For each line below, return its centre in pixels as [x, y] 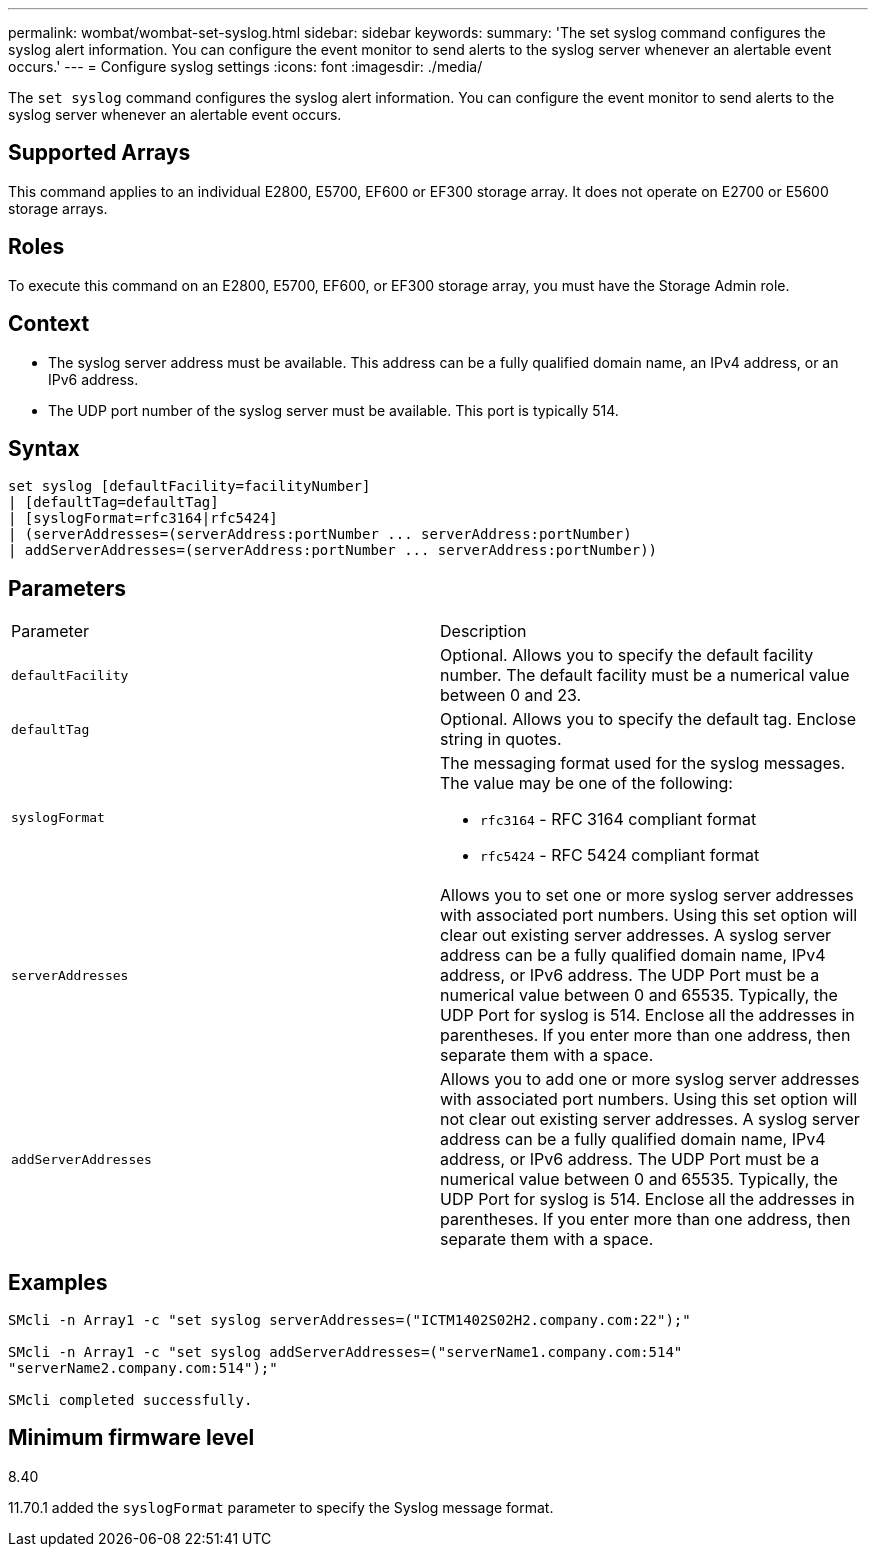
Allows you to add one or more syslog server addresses [650, 1079]
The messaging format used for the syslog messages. [643, 763]
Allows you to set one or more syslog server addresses [647, 895]
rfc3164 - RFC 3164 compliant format [618, 819]
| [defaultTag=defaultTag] [113, 502]
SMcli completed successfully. [130, 1400]
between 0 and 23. [511, 695]
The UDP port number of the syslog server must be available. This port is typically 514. [333, 410]
